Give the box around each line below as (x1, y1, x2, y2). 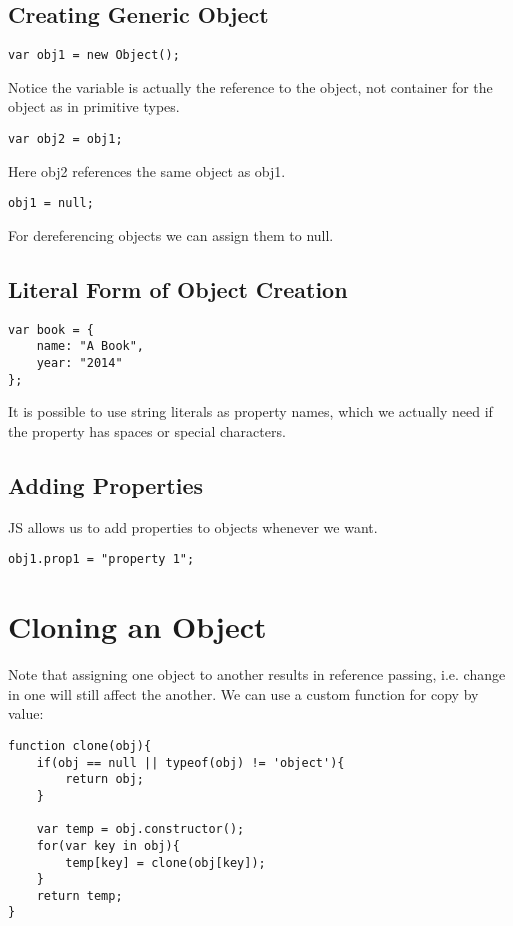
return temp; (36, 888, 123, 903)
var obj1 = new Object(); (8, 48, 180, 63)
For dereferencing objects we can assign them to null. (8, 224, 334, 245)
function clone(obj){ (8, 738, 152, 753)
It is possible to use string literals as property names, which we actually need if (8, 401, 493, 422)
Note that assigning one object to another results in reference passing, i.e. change (8, 664, 506, 685)
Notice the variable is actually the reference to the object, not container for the (8, 76, 493, 97)
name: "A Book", (36, 339, 145, 354)
